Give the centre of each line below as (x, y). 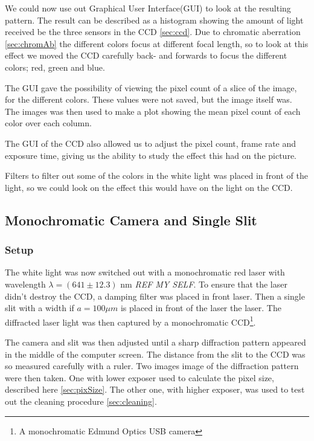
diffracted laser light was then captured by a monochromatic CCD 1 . (130, 321)
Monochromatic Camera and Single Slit (131, 220)
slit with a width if (40, 308)
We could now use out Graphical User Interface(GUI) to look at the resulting (148, 8)
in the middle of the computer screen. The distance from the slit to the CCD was (155, 354)
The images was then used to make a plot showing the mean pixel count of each (153, 111)
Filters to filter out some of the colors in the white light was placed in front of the (156, 175)
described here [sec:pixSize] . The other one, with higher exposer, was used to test (155, 389)
